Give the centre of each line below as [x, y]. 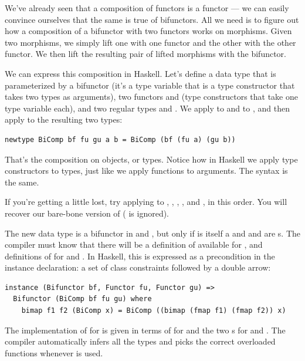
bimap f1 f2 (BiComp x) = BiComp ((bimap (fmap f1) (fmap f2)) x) [154, 311]
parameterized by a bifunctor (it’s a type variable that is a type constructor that [150, 85]
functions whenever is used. [54, 352]
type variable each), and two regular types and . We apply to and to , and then [147, 108]
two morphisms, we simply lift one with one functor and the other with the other [150, 42]
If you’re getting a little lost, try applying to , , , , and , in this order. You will [146, 202]
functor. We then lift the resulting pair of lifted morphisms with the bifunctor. [146, 54]
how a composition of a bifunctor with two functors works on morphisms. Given [148, 31]
